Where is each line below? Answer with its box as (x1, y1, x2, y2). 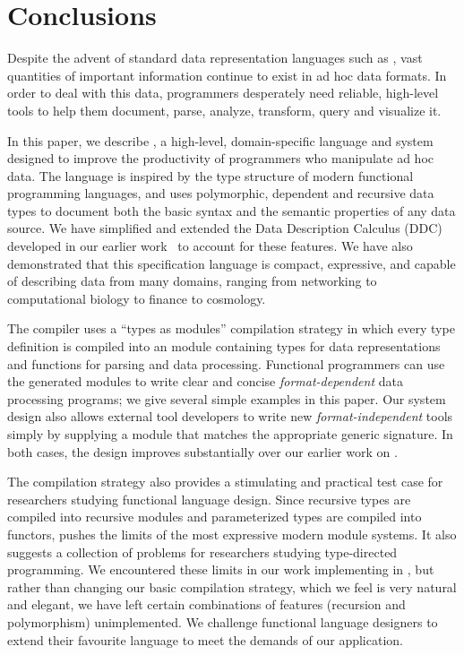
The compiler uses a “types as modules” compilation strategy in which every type (7, 319, 455, 338)
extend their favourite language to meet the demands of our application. (7, 630, 403, 649)
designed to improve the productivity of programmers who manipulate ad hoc (7, 149, 434, 168)
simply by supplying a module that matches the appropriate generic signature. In (7, 425, 453, 443)
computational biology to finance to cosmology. (7, 289, 266, 307)
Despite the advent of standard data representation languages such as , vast (7, 48, 423, 67)
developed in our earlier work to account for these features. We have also (7, 237, 413, 255)
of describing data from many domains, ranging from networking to (7, 271, 377, 290)
